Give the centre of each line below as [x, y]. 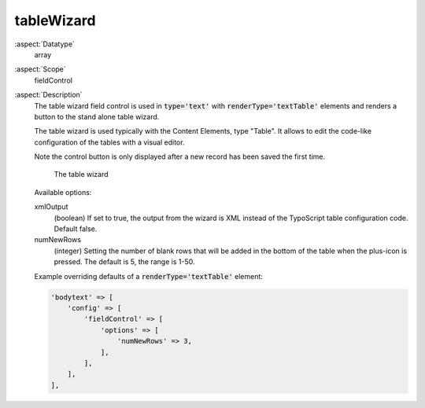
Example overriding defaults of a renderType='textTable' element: [149, 276]
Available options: [63, 192]
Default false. [76, 229]
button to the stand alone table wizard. [97, 116]
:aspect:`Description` [48, 95]
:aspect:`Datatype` [44, 44]
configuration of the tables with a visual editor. [109, 142]
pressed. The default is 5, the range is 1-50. [124, 262]
